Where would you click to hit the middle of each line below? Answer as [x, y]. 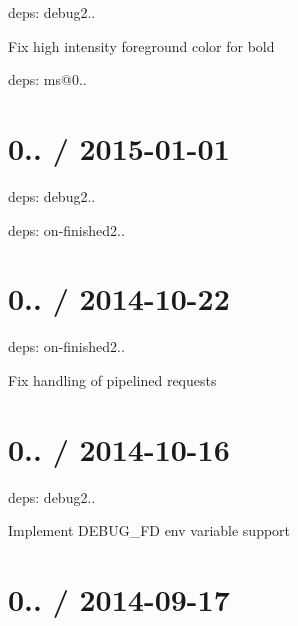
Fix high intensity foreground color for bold [141, 45]
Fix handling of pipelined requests [112, 379]
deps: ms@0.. [47, 79]
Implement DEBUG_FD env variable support [149, 530]
